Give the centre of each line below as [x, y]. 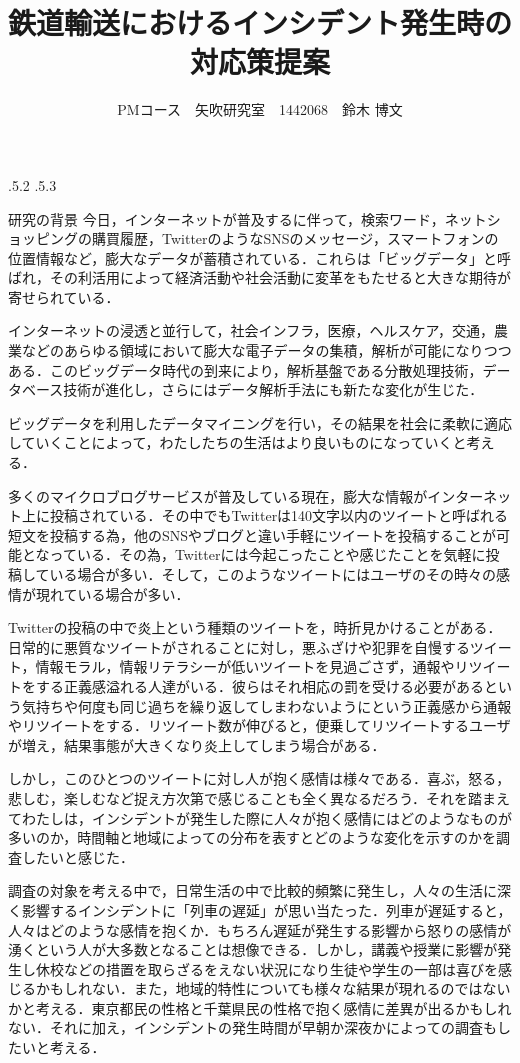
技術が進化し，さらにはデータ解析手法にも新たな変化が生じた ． [273, 389]
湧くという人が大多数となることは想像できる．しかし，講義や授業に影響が [253, 949]
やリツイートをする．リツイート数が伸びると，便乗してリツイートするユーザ [259, 725]
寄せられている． [64, 296]
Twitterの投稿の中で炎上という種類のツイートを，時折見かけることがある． [255, 627]
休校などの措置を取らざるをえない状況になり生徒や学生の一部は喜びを [266, 968]
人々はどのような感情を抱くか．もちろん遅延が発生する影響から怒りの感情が [260, 929]
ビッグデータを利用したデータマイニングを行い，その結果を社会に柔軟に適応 [260, 422]
